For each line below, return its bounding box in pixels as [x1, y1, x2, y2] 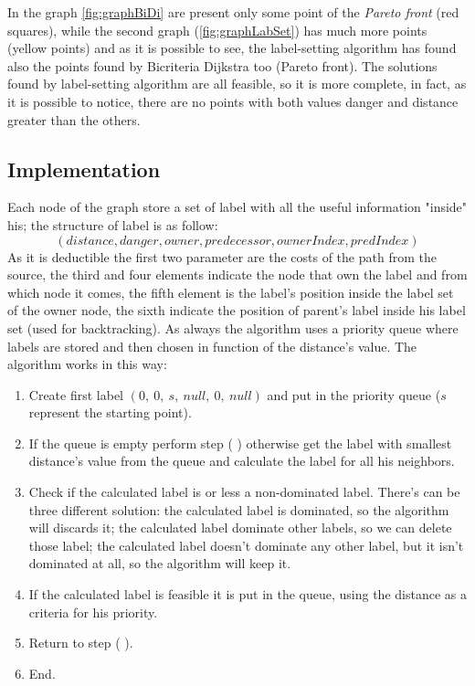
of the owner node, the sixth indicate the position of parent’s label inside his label [7, 301, 466, 320]
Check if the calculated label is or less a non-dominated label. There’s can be [28, 482, 460, 501]
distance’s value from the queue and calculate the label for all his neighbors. [28, 451, 455, 470]
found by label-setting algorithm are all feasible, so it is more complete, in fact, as [7, 74, 467, 93]
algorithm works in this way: [7, 354, 167, 374]
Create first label [28, 385, 124, 404]
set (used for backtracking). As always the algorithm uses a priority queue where [7, 318, 459, 337]
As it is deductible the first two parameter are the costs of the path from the [7, 247, 437, 266]
